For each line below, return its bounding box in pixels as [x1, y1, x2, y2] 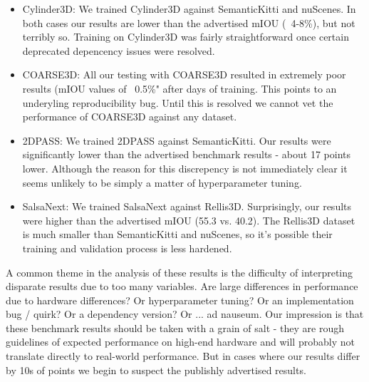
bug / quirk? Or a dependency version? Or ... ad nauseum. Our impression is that [6, 306, 364, 321]
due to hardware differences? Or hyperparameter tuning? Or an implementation [6, 292, 354, 307]
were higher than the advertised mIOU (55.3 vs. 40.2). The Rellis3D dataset [22, 212, 355, 227]
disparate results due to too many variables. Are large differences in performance [6, 279, 358, 294]
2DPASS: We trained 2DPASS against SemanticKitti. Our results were [22, 133, 331, 148]
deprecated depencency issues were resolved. [22, 43, 215, 58]
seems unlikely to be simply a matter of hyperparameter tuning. [22, 175, 302, 190]
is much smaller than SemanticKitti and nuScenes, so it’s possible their [22, 227, 333, 242]
